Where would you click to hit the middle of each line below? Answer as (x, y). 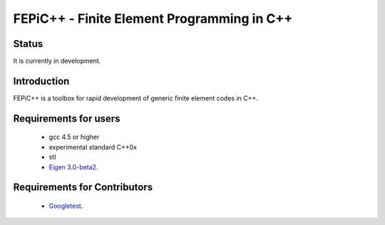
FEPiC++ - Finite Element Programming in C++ (153, 19)
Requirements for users (67, 119)
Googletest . (66, 206)
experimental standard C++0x (93, 147)
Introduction (41, 81)
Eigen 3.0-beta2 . (73, 167)
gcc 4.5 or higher (74, 137)
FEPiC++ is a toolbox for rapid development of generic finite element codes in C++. (135, 98)
